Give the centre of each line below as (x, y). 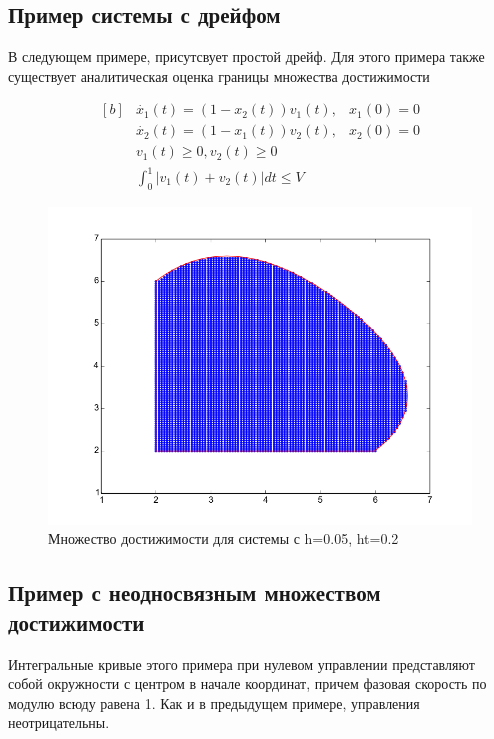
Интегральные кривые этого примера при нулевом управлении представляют (241, 663)
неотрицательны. (59, 722)
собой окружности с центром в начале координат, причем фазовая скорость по (247, 683)
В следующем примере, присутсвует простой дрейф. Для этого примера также (246, 56)
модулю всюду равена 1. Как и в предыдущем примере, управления (214, 702)
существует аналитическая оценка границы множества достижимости (219, 75)
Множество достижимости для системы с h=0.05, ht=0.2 (223, 538)
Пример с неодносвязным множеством (194, 592)
